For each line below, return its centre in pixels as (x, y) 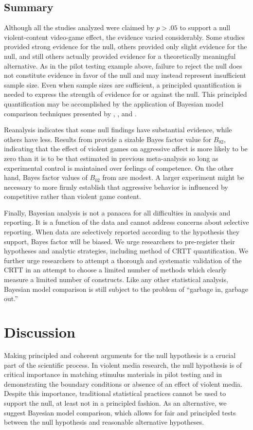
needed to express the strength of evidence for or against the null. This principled (126, 94)
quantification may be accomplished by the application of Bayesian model (114, 103)
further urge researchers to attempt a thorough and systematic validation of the (123, 260)
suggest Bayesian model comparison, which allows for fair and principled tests (120, 412)
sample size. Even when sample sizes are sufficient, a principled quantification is (123, 84)
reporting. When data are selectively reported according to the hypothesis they (122, 232)
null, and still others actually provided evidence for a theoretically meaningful (120, 56)
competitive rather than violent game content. (73, 196)
